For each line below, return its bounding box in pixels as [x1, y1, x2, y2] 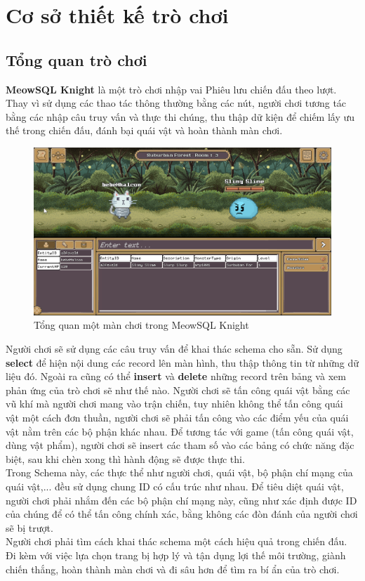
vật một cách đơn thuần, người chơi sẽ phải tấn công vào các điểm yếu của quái [6, 410, 349, 425]
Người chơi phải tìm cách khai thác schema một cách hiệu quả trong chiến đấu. [6, 534, 347, 549]
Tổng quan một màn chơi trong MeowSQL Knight [34, 318, 249, 332]
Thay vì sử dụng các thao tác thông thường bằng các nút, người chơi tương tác [6, 96, 347, 110]
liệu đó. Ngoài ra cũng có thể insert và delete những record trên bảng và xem [6, 369, 346, 384]
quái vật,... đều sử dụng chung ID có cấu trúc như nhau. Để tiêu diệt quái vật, [6, 478, 344, 493]
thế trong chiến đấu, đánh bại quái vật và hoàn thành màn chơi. [6, 123, 283, 138]
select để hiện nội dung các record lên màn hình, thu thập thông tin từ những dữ [6, 355, 359, 370]
